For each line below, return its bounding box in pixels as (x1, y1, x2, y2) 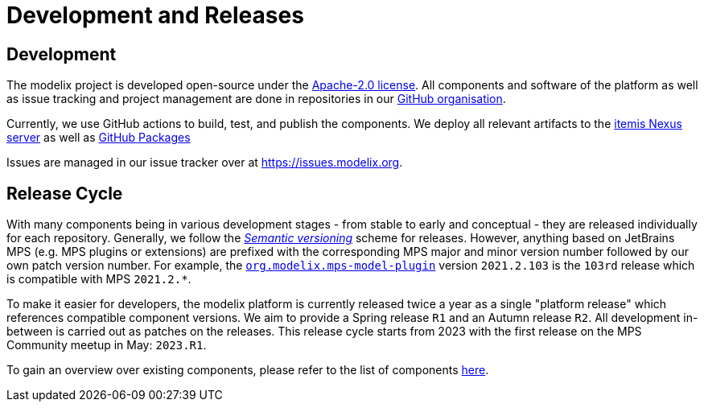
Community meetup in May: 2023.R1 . (6, 338, 207, 352)
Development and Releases (6, 2, 304, 29)
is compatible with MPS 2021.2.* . (6, 272, 191, 286)
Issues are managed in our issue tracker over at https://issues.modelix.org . (6, 155, 403, 170)
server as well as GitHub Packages (6, 130, 191, 145)
